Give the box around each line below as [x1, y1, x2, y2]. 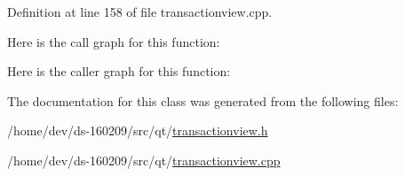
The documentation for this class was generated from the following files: [7, 91, 399, 110]
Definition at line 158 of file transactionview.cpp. [7, 3, 273, 20]
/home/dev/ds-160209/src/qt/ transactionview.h [7, 121, 268, 140]
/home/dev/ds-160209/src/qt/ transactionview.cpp [7, 150, 281, 169]
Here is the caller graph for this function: [7, 62, 231, 80]
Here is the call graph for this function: [7, 32, 220, 50]
